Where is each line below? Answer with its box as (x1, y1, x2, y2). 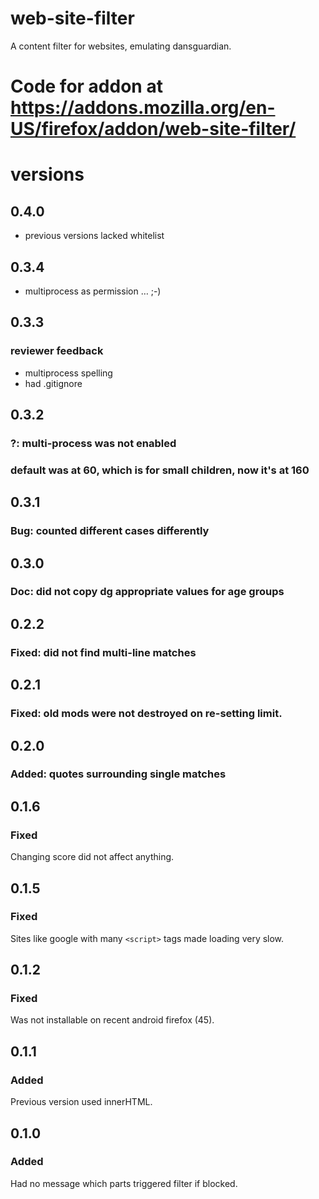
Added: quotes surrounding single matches (10, 767, 227, 781)
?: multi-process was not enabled (10, 436, 177, 450)
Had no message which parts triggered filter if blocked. (10, 1177, 238, 1189)
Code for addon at (10, 75, 163, 98)
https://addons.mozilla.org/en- (10, 97, 276, 119)
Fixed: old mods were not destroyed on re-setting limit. (10, 707, 283, 721)
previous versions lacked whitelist (24, 230, 165, 242)
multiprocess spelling (24, 367, 113, 379)
